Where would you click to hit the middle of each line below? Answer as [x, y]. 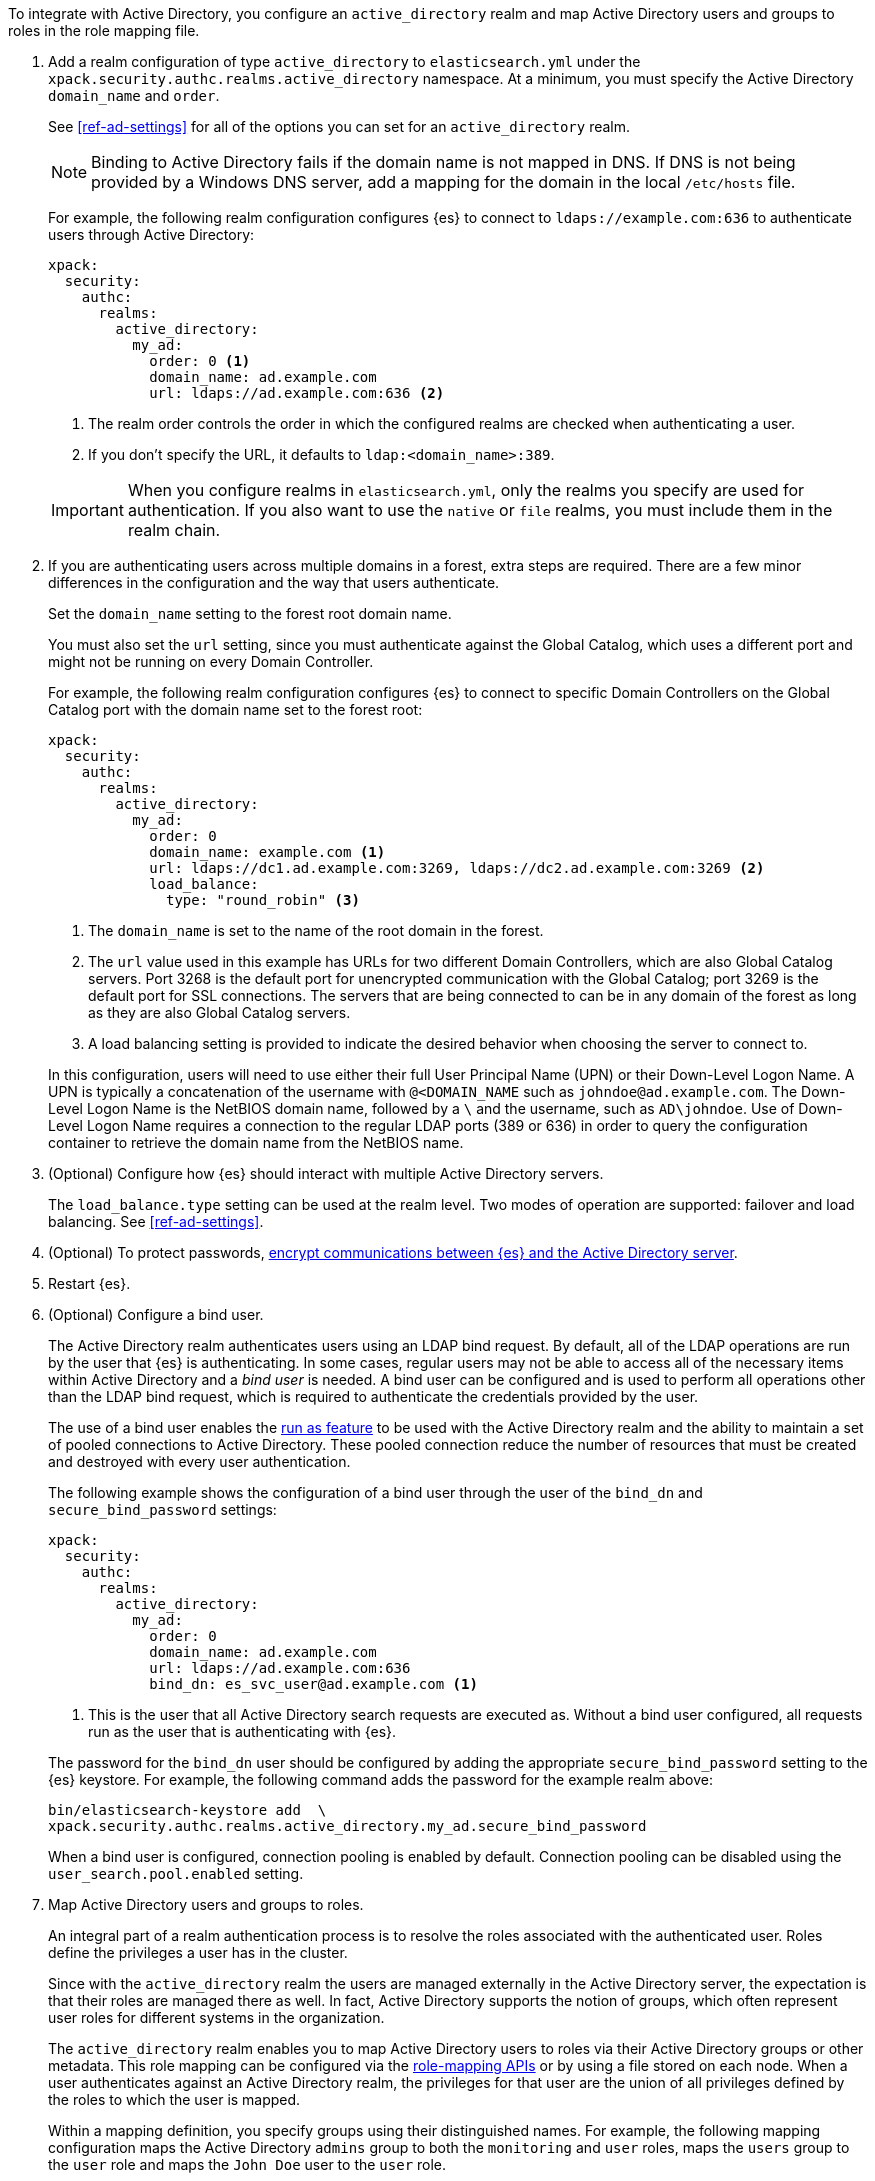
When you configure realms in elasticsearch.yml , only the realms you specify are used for [466, 490]
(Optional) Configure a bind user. [156, 1314]
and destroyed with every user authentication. [199, 1461]
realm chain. [174, 530]
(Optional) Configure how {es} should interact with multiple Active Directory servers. [326, 1173]
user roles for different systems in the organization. [216, 2017]
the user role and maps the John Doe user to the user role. [247, 2164]
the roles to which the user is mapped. [174, 2099]
